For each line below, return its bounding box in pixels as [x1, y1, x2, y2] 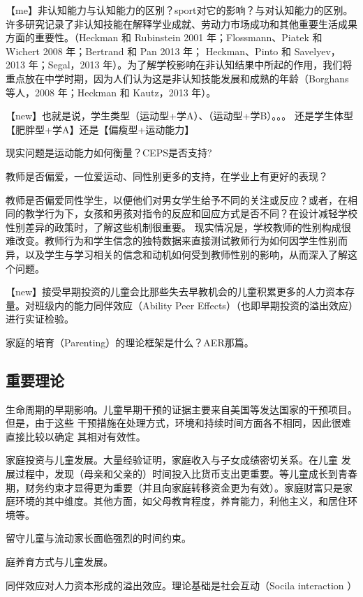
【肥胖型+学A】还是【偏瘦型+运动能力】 [6, 121, 195, 136]
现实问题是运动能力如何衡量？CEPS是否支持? [6, 145, 212, 160]
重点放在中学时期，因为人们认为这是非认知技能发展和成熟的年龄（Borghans [6, 71, 349, 85]
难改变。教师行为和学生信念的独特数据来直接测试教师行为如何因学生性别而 [6, 233, 348, 248]
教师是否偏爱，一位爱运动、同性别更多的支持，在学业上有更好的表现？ [6, 168, 328, 183]
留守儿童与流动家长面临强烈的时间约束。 [6, 531, 191, 545]
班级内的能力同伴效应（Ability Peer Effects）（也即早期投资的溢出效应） [34, 297, 353, 312]
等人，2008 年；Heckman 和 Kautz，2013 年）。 [6, 84, 216, 99]
